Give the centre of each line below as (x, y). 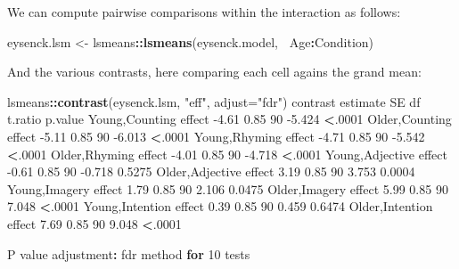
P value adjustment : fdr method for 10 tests (129, 253)
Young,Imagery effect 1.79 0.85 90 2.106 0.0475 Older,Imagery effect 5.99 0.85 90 (228, 188)
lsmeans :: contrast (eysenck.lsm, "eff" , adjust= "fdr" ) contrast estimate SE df (214, 101)
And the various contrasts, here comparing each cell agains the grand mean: (214, 72)
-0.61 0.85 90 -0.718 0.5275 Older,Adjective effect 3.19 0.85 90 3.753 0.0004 (211, 171)
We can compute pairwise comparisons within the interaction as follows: (204, 12)
